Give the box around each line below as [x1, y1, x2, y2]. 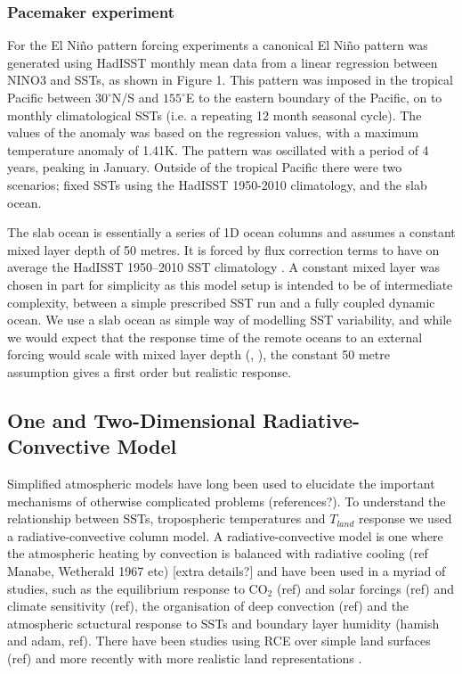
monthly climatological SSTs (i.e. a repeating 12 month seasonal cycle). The [7, 105, 422, 124]
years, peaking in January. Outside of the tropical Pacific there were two [7, 158, 402, 177]
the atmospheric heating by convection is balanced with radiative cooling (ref [7, 544, 428, 563]
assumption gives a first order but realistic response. [7, 362, 292, 381]
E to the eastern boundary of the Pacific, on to [185, 88, 442, 106]
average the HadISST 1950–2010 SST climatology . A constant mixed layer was [7, 258, 440, 276]
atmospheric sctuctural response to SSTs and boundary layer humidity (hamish [7, 613, 440, 632]
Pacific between [7, 88, 92, 106]
